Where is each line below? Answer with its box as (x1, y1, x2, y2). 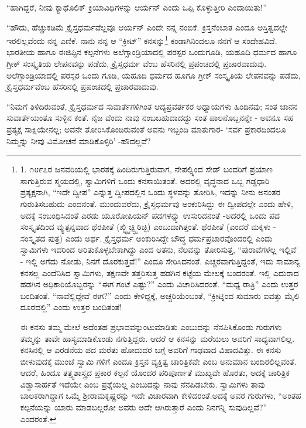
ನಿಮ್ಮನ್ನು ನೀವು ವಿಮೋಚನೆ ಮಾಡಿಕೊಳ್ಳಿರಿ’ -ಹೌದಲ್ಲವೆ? (6, 134, 151, 147)
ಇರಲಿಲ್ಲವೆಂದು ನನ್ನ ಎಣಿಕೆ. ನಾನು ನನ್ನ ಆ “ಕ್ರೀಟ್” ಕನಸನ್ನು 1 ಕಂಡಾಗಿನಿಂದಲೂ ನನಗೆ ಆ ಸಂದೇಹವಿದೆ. (6, 33, 277, 46)
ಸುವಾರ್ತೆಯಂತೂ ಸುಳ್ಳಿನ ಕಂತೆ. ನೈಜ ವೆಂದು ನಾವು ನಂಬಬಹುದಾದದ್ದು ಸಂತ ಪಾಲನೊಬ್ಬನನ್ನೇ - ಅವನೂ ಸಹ (6, 111, 294, 124)
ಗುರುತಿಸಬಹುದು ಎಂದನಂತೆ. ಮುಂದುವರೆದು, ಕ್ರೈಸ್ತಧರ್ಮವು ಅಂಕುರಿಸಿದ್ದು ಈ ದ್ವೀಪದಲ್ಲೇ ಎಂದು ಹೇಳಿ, (20, 197, 293, 209)
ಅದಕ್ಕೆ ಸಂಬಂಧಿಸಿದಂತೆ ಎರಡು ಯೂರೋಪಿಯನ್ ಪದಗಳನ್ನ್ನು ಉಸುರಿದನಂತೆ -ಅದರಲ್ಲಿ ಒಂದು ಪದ (20, 209, 280, 221)
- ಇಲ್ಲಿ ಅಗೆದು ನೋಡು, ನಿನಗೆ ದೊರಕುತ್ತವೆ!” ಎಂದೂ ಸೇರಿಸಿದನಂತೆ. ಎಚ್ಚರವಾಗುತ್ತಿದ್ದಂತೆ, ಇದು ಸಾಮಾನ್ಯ (20, 254, 300, 267)
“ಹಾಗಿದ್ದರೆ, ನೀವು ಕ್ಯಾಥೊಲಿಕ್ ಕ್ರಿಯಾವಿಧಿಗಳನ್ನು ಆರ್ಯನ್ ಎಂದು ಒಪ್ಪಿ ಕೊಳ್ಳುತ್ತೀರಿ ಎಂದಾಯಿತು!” (6, 1, 267, 13)
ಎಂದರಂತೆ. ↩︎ (20, 412, 57, 424)
